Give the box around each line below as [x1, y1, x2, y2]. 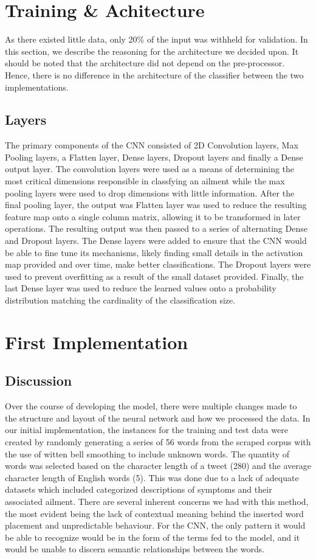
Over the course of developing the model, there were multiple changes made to [5, 400, 297, 412]
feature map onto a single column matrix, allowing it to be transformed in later [5, 210, 301, 223]
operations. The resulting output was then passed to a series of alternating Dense [5, 222, 307, 235]
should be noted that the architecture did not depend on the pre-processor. [5, 57, 285, 69]
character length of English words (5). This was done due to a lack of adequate [5, 471, 299, 484]
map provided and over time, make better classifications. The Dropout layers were [5, 258, 311, 271]
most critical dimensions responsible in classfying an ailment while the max [5, 175, 285, 187]
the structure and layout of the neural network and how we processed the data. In [5, 411, 311, 424]
